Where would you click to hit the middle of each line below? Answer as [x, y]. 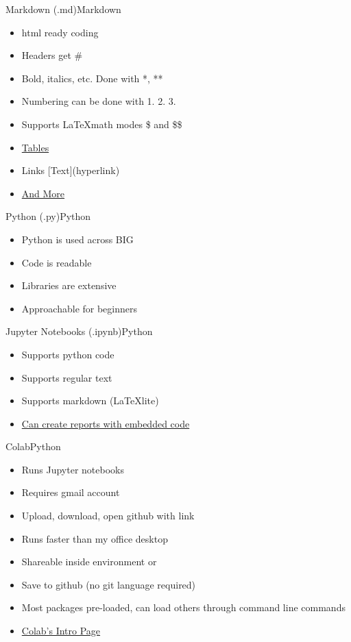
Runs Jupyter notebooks [73, 469]
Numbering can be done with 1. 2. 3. [99, 101]
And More [43, 193]
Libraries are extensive [69, 285]
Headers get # [52, 55]
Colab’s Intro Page [61, 631]
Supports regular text [67, 377]
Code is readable [57, 262]
